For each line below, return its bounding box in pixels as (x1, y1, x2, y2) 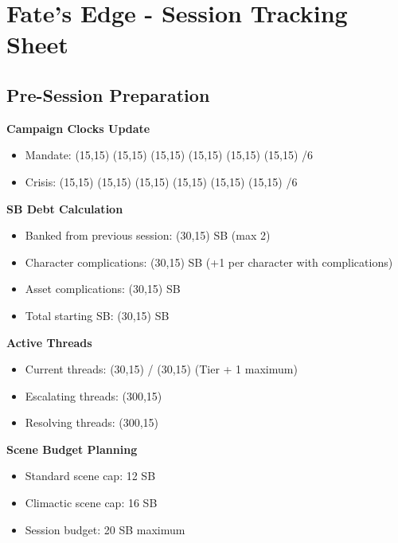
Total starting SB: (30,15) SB (25, 307, 170, 323)
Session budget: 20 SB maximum (25, 521, 185, 537)
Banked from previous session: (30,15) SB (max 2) (25, 227, 271, 244)
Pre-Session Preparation (6, 82, 210, 107)
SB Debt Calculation (6, 200, 123, 217)
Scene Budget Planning (6, 440, 138, 457)
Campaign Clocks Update (6, 119, 150, 136)
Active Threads (6, 334, 92, 350)
